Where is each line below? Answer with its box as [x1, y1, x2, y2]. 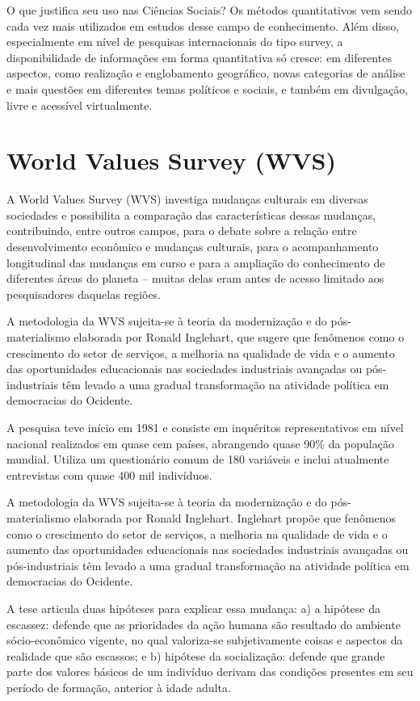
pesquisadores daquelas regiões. [6, 285, 162, 302]
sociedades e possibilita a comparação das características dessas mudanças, [6, 206, 376, 223]
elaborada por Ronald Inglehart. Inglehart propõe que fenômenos [73, 509, 397, 526]
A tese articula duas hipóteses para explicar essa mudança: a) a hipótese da [6, 599, 381, 616]
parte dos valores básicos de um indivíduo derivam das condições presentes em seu [6, 663, 414, 680]
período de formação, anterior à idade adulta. [6, 678, 231, 695]
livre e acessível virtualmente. [6, 96, 153, 113]
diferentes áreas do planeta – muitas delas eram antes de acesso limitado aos [6, 270, 384, 287]
